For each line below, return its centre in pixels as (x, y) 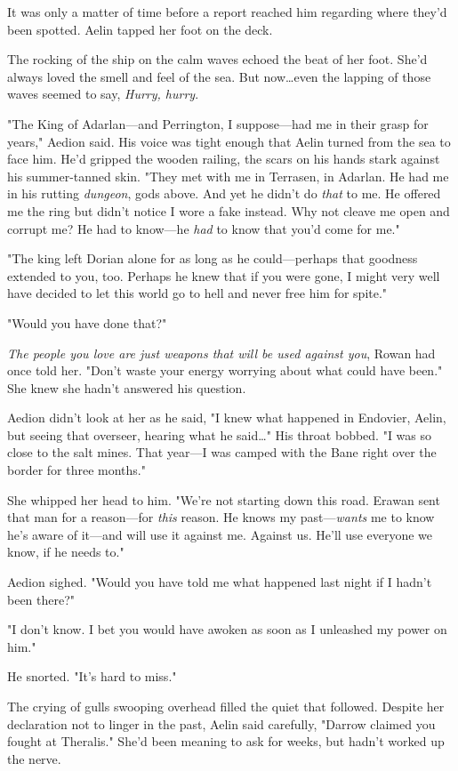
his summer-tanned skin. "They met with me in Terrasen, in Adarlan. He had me (228, 176)
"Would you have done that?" (87, 322)
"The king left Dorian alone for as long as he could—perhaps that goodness (213, 258)
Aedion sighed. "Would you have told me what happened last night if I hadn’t (220, 582)
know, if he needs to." (66, 552)
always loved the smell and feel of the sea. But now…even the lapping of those (219, 76)
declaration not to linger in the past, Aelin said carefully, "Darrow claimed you (221, 723)
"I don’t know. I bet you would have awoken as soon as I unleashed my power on (227, 629)
